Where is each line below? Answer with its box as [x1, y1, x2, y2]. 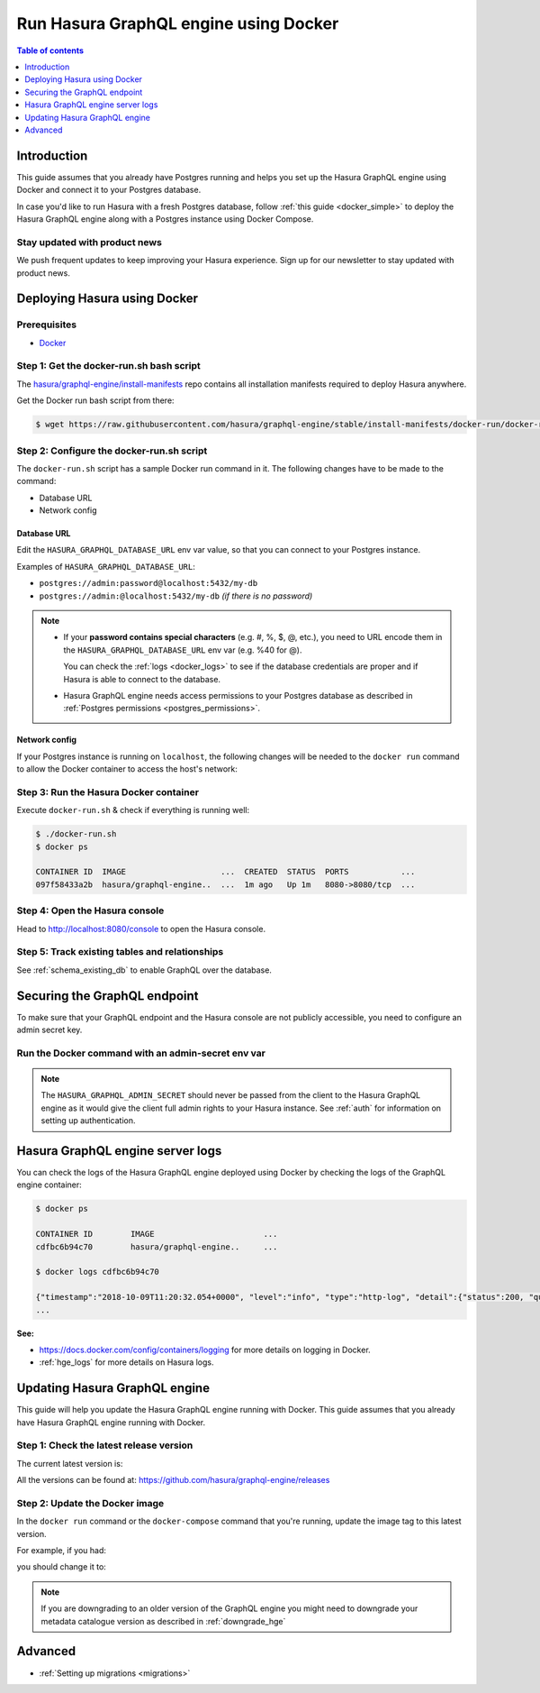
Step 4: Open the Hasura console [16, 904, 165, 917]
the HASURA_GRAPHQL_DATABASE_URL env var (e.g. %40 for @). [63, 645, 302, 655]
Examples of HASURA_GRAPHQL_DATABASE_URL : [16, 561, 195, 572]
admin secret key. [16, 1024, 83, 1036]
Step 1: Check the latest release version [16, 1439, 193, 1451]
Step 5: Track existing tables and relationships [16, 946, 224, 958]
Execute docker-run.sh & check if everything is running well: [16, 805, 250, 816]
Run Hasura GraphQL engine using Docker [16, 14, 339, 33]
